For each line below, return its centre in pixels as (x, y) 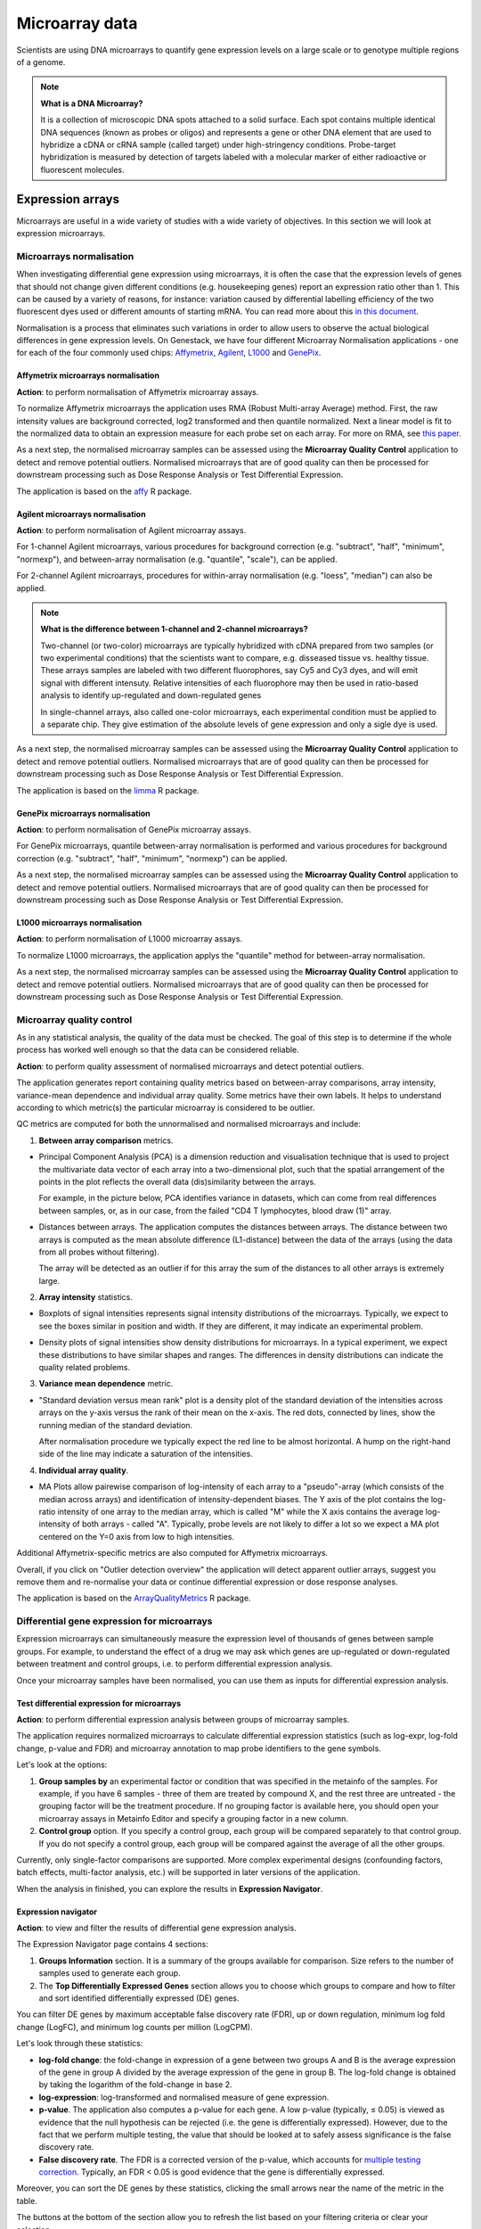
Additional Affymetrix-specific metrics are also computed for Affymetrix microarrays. (172, 1553)
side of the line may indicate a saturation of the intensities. (146, 1454)
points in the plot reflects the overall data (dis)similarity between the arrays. (177, 1181)
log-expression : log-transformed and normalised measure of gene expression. (184, 2097)
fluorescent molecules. (82, 169)
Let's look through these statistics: (80, 2044)
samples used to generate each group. (110, 1973)
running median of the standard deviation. (116, 1425)
